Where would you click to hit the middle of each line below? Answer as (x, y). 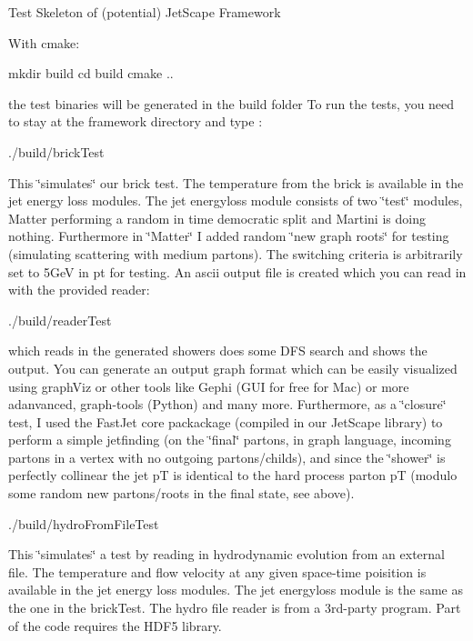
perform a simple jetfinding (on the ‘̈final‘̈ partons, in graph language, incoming (230, 440)
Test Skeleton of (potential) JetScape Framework (145, 12)
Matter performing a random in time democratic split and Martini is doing (217, 218)
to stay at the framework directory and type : (136, 121)
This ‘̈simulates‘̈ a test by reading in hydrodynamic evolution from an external (226, 554)
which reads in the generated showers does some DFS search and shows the (218, 351)
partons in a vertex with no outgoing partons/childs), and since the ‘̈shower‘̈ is (227, 457)
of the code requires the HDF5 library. (115, 625)
